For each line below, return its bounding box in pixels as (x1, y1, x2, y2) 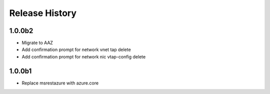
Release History (9, 7, 77, 18)
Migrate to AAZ (21, 40, 53, 46)
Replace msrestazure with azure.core (21, 80, 99, 86)
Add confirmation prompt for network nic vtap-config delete (21, 53, 146, 59)
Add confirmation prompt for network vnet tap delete (21, 46, 131, 52)
